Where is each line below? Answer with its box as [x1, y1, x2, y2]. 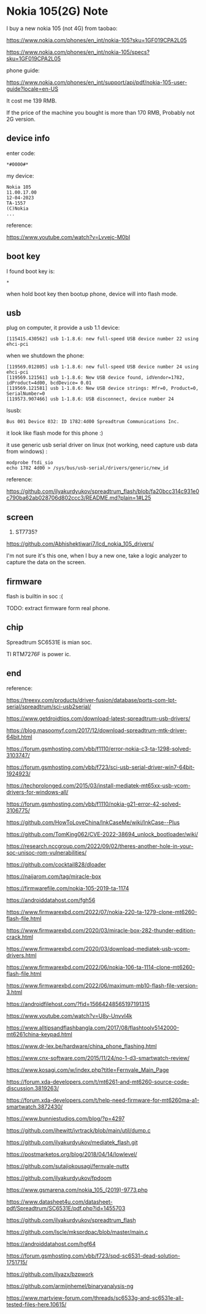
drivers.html [6, 952, 37, 959]
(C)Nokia [6, 205, 29, 212]
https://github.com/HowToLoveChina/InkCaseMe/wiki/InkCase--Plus [6, 819, 180, 826]
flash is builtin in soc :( [6, 593, 63, 600]
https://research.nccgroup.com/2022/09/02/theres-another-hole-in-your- [6, 842, 194, 850]
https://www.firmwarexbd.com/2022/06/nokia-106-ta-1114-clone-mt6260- [6, 963, 195, 971]
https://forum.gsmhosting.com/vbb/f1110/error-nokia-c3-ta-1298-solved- [6, 745, 192, 752]
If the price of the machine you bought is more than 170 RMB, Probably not [6, 109, 195, 116]
